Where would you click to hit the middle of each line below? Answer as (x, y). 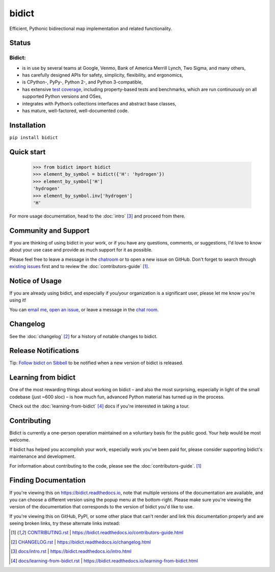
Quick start (28, 152)
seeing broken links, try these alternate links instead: (65, 523)
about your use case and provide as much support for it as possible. (81, 250)
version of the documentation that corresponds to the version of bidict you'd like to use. (102, 507)
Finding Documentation (48, 481)
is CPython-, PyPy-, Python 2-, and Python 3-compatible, (82, 82)
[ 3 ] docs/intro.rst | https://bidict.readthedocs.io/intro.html (71, 551)
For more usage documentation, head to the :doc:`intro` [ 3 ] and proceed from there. (98, 216)
